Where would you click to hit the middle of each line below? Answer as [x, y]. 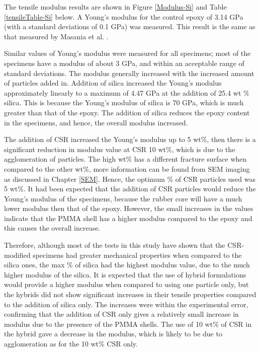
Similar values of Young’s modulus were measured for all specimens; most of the [127, 53]
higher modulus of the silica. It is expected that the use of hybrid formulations [125, 274]
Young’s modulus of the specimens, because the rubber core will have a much [123, 198]
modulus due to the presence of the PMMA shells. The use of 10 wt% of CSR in [128, 324]
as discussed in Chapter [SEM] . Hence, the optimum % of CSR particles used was [130, 179]
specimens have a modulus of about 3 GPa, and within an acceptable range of [124, 63]
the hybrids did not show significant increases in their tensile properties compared [130, 294]
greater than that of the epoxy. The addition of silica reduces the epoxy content [127, 112]
